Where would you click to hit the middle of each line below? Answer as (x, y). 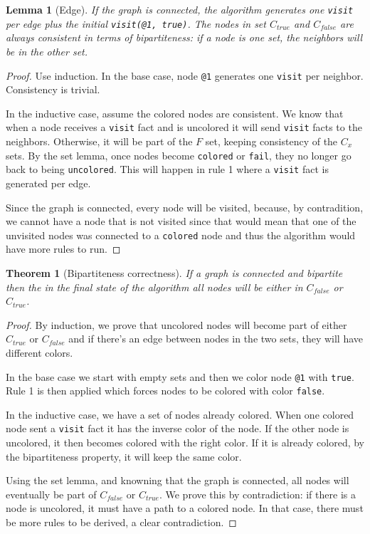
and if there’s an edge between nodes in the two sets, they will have (216, 339)
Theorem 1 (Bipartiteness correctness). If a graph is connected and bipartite (174, 272)
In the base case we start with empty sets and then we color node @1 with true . (180, 376)
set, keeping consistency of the (271, 141)
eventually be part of (51, 494)
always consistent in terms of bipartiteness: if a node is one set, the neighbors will (184, 37)
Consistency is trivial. (53, 89)
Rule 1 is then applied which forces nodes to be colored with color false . (165, 391)
